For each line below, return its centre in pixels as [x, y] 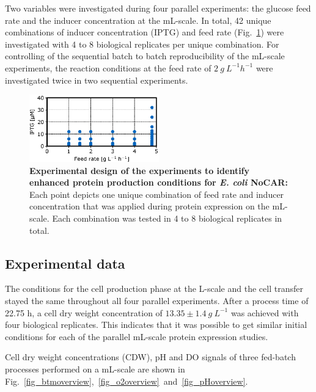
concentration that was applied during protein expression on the [149, 206]
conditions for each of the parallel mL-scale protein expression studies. [137, 336]
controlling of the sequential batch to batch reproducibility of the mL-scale [145, 56]
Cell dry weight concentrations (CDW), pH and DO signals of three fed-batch [150, 357]
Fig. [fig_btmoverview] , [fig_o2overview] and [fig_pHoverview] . [127, 381]
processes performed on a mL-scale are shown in [95, 368]
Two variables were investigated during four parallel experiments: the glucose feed [158, 8]
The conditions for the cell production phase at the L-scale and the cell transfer [154, 289]
